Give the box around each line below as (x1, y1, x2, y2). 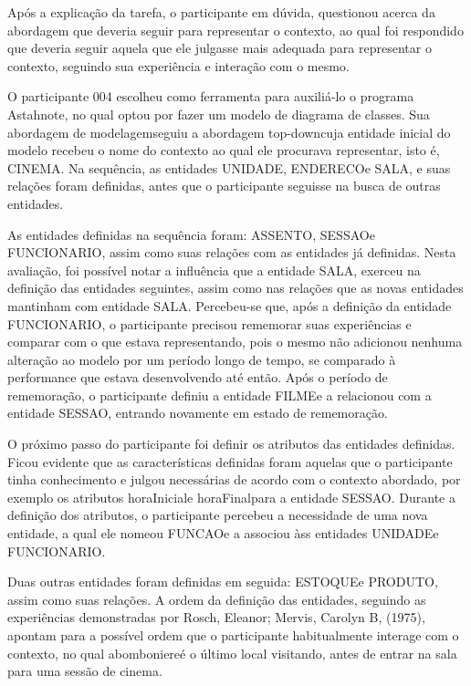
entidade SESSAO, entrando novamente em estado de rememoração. (7, 403, 388, 422)
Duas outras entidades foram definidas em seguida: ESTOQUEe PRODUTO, (7, 572, 438, 591)
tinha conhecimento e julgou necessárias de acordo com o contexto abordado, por (7, 470, 461, 489)
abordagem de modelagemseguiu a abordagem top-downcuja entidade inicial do (7, 122, 451, 141)
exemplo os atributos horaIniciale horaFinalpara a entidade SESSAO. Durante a (7, 487, 455, 506)
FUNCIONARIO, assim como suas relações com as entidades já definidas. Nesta (7, 243, 456, 262)
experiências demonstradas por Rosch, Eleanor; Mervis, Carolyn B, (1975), (7, 608, 425, 627)
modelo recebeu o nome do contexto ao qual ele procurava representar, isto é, (7, 140, 440, 160)
